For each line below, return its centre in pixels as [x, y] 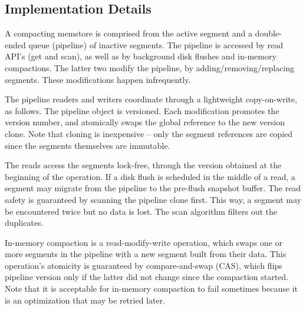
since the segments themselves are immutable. [88, 145]
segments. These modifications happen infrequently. [98, 79]
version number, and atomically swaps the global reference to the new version [145, 122]
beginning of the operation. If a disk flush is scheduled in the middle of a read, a [150, 176]
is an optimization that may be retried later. [85, 300]
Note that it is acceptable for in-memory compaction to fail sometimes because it [151, 289]
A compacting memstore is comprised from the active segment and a [129, 33]
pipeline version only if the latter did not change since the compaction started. [147, 277]
